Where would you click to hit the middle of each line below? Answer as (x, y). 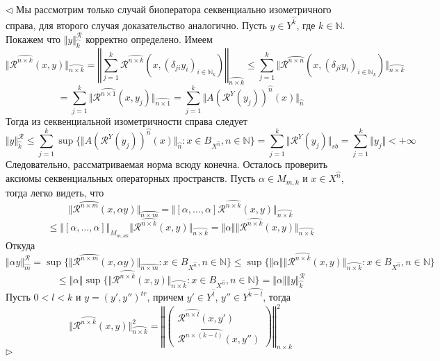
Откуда (21, 245)
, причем (165, 297)
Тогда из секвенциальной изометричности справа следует (127, 120)
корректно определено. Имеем (149, 39)
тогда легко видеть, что (55, 192)
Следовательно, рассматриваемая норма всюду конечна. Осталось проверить (167, 163)
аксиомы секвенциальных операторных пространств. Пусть (131, 178)
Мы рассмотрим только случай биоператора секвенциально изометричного (174, 9)
